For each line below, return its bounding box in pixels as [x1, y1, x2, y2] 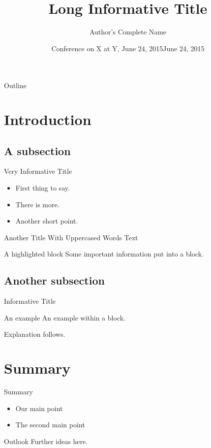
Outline [4, 80, 27, 91]
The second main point [15, 419, 85, 430]
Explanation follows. [4, 329, 65, 339]
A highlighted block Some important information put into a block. [4, 249, 204, 259]
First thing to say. [15, 183, 70, 193]
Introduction [4, 109, 91, 129]
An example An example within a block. [4, 312, 125, 322]
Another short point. [15, 216, 78, 226]
